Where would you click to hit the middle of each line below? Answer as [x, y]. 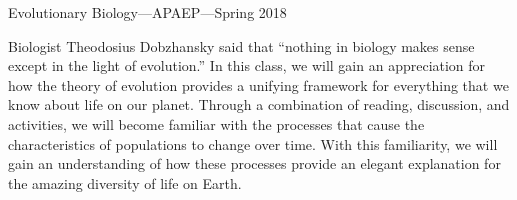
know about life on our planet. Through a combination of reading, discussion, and [259, 104]
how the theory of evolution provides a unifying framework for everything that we [258, 84]
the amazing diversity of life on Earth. [125, 182]
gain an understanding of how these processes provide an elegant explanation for [254, 163]
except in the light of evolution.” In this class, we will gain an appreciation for [247, 65]
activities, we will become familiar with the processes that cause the [216, 123]
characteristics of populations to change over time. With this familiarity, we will [253, 143]
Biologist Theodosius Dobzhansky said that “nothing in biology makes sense [241, 45]
